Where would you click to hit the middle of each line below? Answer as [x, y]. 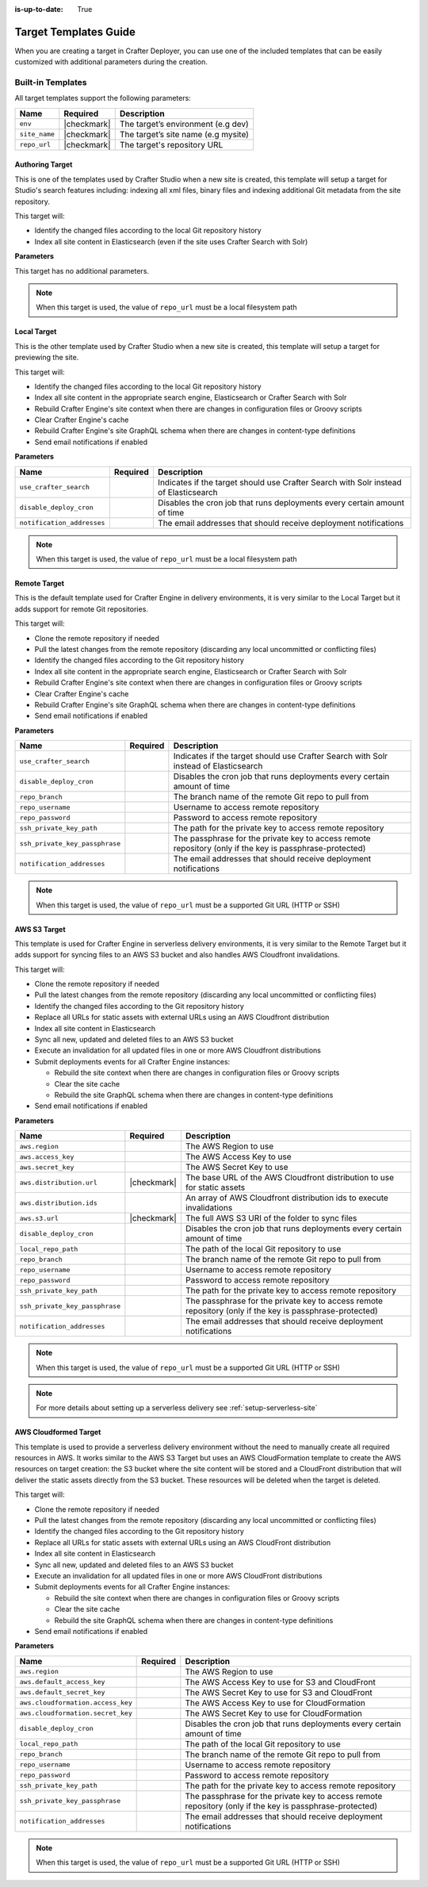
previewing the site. [47, 358]
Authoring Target [44, 165]
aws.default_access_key [62, 1682]
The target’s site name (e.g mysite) [184, 134]
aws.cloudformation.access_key [76, 1703]
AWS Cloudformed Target [58, 1433]
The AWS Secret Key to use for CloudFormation [273, 1713]
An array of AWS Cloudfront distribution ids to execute [287, 1198]
